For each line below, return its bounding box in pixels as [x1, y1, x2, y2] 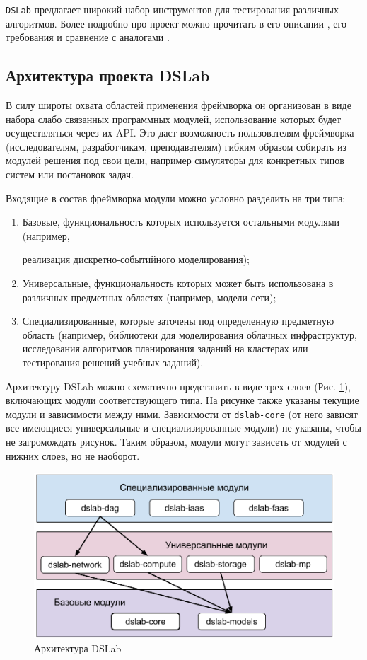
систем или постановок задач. [6, 167, 134, 182]
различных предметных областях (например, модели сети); [22, 289, 276, 304]
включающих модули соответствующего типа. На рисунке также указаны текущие [6, 393, 359, 407]
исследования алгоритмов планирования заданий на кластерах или [22, 341, 308, 356]
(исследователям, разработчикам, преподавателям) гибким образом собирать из [6, 139, 346, 154]
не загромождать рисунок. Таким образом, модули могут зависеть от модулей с [6, 434, 347, 448]
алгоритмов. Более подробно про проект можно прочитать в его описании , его [6, 16, 346, 30]
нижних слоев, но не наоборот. [6, 448, 140, 463]
